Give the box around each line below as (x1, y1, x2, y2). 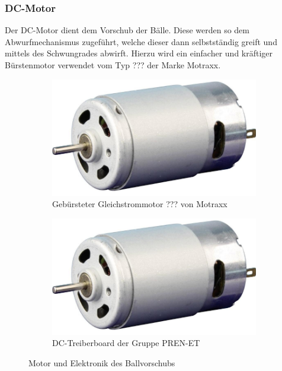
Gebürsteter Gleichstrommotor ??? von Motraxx (52, 198, 227, 210)
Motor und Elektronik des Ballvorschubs (28, 356, 175, 369)
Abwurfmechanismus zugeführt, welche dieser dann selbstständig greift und (5, 35, 277, 47)
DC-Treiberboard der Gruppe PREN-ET (52, 337, 200, 349)
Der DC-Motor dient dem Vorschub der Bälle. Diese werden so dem (5, 24, 249, 36)
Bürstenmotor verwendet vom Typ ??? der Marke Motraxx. (5, 59, 221, 71)
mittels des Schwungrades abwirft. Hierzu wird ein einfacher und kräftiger (5, 47, 273, 59)
